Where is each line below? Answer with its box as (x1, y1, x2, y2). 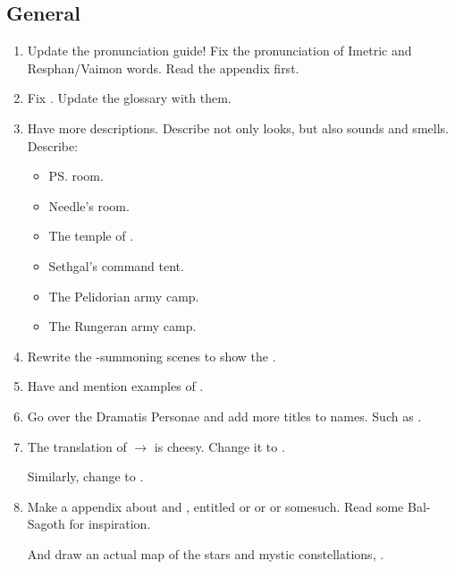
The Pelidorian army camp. (48, 286, 199, 305)
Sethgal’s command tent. (48, 256, 184, 275)
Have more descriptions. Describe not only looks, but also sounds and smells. (27, 118, 449, 137)
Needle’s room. (48, 196, 130, 215)
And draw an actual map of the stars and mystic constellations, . (27, 544, 384, 563)
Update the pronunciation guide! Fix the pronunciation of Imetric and (27, 41, 412, 60)
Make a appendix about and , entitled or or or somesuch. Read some (27, 497, 404, 515)
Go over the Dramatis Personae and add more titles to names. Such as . (27, 406, 422, 425)
